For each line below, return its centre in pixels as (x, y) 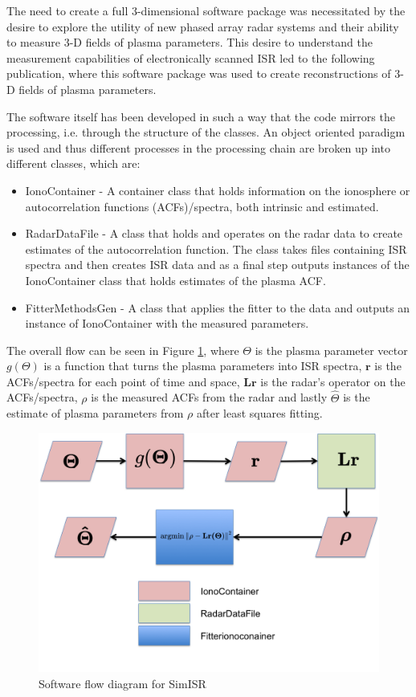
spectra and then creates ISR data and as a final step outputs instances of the (217, 265)
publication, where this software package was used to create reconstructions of (199, 73)
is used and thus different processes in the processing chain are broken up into (198, 147)
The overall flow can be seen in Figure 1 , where (123, 350)
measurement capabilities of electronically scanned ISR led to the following (191, 57)
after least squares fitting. (260, 413)
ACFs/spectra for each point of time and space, (123, 381)
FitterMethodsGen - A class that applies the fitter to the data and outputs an (218, 307)
